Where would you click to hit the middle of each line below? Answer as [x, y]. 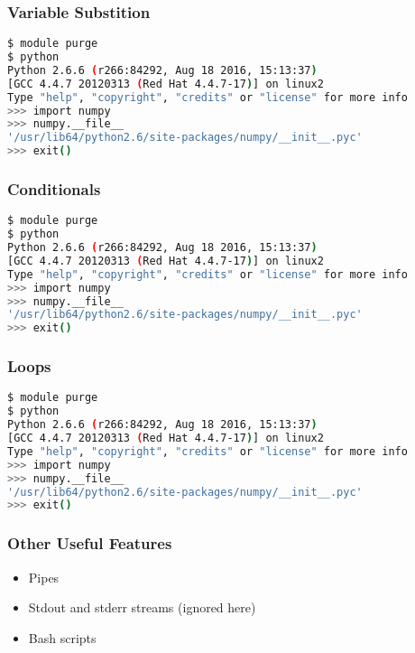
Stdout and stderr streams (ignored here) [142, 607]
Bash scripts [62, 637]
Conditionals [54, 189]
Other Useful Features [90, 543]
